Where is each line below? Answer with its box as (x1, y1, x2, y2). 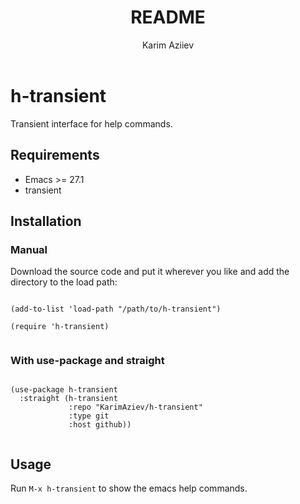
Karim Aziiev (141, 39, 195, 51)
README (130, 6, 206, 29)
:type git (68, 411, 110, 421)
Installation (10, 212, 82, 230)
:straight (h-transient (19, 394, 118, 404)
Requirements (10, 147, 100, 164)
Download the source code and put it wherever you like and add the (10, 266, 290, 278)
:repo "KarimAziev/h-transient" (68, 402, 203, 413)
